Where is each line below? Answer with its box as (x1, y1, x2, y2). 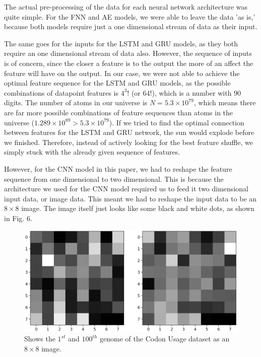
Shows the (24, 333, 55, 344)
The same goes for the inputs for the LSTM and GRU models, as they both (4, 38, 238, 48)
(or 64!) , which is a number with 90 (131, 87, 241, 98)
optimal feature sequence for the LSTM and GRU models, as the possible (4, 78, 231, 88)
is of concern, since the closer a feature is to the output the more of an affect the (4, 57, 253, 68)
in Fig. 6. (4, 212, 32, 223)
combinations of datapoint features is (4, 87, 119, 98)
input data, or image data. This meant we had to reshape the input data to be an (4, 193, 257, 203)
